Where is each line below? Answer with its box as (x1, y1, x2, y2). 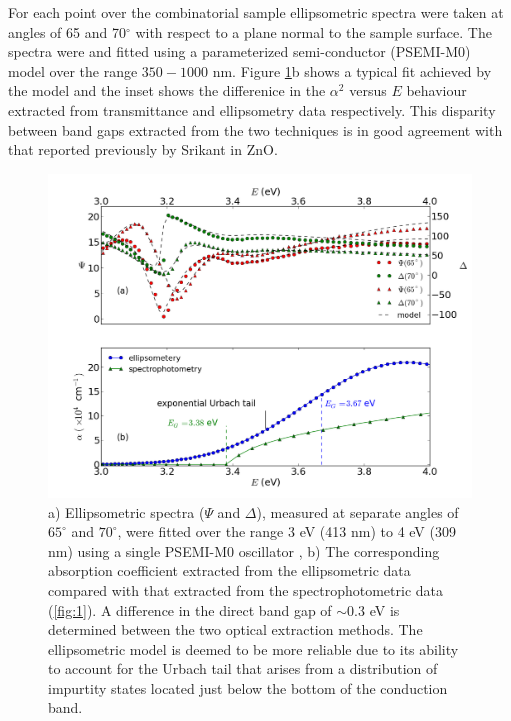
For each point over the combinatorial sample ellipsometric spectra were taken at (8, 2, 504, 22)
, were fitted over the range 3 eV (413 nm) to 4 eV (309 (117, 521, 456, 542)
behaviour (406, 80, 467, 101)
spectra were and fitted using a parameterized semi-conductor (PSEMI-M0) (8, 41, 471, 62)
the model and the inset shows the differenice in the (8, 80, 326, 101)
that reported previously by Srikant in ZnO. (8, 139, 278, 160)
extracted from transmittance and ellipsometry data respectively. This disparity (8, 99, 496, 120)
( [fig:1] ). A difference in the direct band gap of (48, 599, 332, 620)
